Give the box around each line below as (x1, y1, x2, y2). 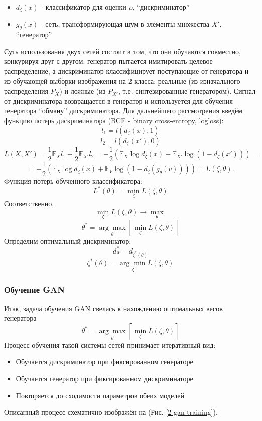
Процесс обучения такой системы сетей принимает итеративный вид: (4, 339, 216, 350)
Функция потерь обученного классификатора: (4, 175, 142, 186)
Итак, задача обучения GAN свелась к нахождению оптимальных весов (4, 303, 223, 313)
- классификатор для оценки (41, 2, 126, 12)
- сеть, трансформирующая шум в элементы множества (41, 19, 210, 29)
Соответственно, (4, 198, 54, 209)
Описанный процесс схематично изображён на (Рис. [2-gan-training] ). (4, 407, 218, 417)
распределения (4, 86, 48, 96)
